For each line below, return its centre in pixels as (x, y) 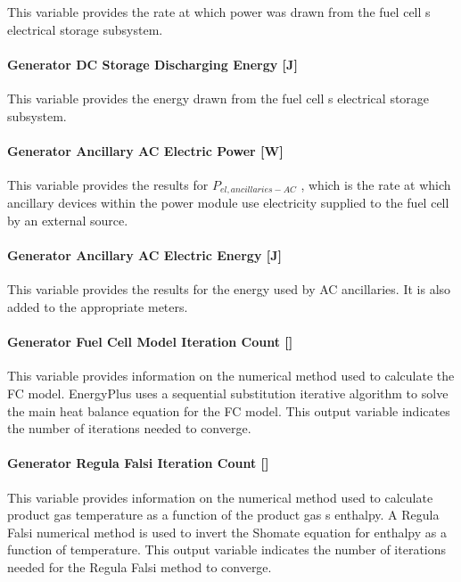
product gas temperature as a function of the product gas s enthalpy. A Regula (223, 515)
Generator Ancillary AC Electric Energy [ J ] (145, 255)
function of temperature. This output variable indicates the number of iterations (227, 549)
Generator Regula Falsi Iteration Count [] (138, 463)
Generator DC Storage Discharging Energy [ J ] (152, 64)
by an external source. (68, 221)
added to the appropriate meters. (98, 307)
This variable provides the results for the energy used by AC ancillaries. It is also (229, 289)
